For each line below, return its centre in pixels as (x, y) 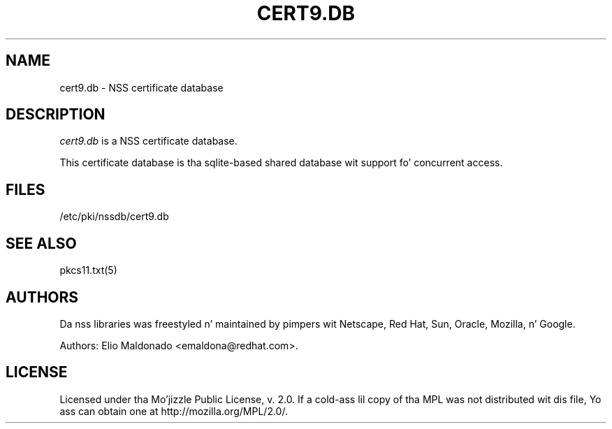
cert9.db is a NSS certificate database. (148, 141)
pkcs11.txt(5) (88, 270)
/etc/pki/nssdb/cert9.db (114, 217)
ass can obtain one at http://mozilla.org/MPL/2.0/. (174, 411)
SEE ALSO (41, 243)
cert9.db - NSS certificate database (141, 87)
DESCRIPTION (56, 115)
